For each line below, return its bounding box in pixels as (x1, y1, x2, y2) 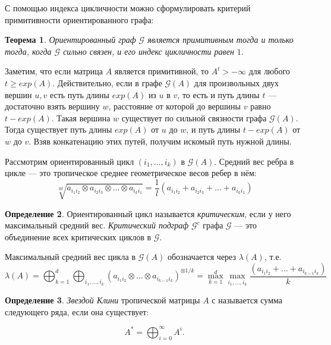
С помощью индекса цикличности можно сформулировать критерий (5, 2, 251, 14)
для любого (248, 65, 290, 77)
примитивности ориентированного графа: (5, 13, 154, 26)
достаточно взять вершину (5, 100, 100, 112)
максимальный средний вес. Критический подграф (5, 219, 189, 231)
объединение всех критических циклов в (5, 230, 152, 243)
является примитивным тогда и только (147, 33, 294, 46)
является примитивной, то (114, 65, 209, 77)
